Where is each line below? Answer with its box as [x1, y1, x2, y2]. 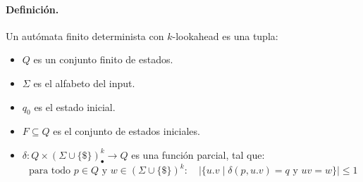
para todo [28, 166, 71, 176]
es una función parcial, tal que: [131, 147, 265, 162]
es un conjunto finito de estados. [33, 52, 173, 67]
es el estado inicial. [34, 99, 116, 114]
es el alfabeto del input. [33, 75, 135, 90]
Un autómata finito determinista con [6, 28, 164, 43]
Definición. [6, 1, 59, 16]
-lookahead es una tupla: [172, 28, 278, 43]
